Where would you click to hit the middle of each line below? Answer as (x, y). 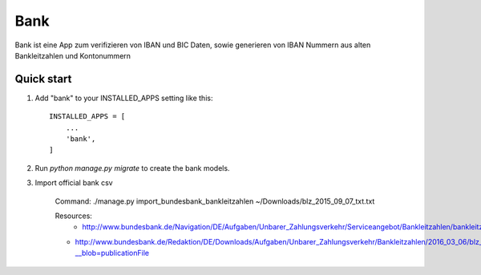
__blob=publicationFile (112, 253)
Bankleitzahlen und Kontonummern (73, 55)
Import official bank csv (74, 183)
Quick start (43, 79)
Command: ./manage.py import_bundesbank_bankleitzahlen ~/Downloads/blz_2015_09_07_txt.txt (215, 201)
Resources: (73, 216)
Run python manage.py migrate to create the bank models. (132, 168)
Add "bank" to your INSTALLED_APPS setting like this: (124, 98)
